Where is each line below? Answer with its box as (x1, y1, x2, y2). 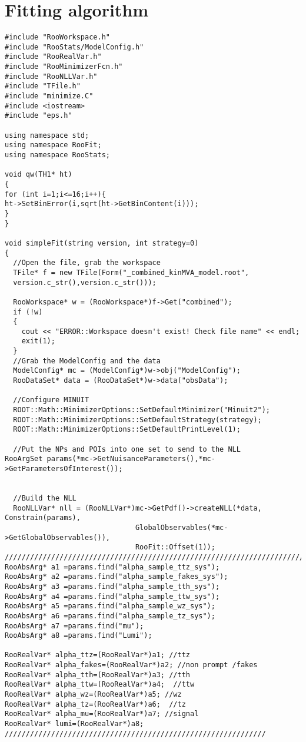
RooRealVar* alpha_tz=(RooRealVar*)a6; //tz (5, 700, 186, 708)
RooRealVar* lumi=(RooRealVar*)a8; (5, 720, 144, 728)
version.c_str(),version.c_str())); (13, 278, 157, 287)
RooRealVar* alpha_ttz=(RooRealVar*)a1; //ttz (5, 651, 190, 660)
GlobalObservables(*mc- (135, 523, 228, 532)
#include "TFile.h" (5, 82, 81, 91)
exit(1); (21, 337, 55, 346)
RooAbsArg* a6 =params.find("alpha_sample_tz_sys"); (5, 611, 215, 620)
